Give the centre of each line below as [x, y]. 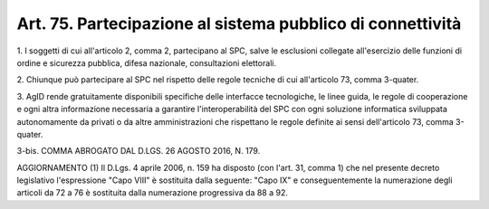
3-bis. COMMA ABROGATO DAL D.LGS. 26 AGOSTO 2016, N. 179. [139, 151]
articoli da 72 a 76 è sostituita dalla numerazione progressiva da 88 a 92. [153, 193]
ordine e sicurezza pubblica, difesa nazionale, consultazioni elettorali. [146, 62]
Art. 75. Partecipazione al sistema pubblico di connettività [239, 24]
